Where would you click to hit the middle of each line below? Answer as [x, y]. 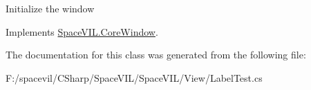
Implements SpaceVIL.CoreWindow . [82, 31]
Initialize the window [50, 8]
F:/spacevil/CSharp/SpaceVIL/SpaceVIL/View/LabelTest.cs [134, 77]
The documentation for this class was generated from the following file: [156, 55]
